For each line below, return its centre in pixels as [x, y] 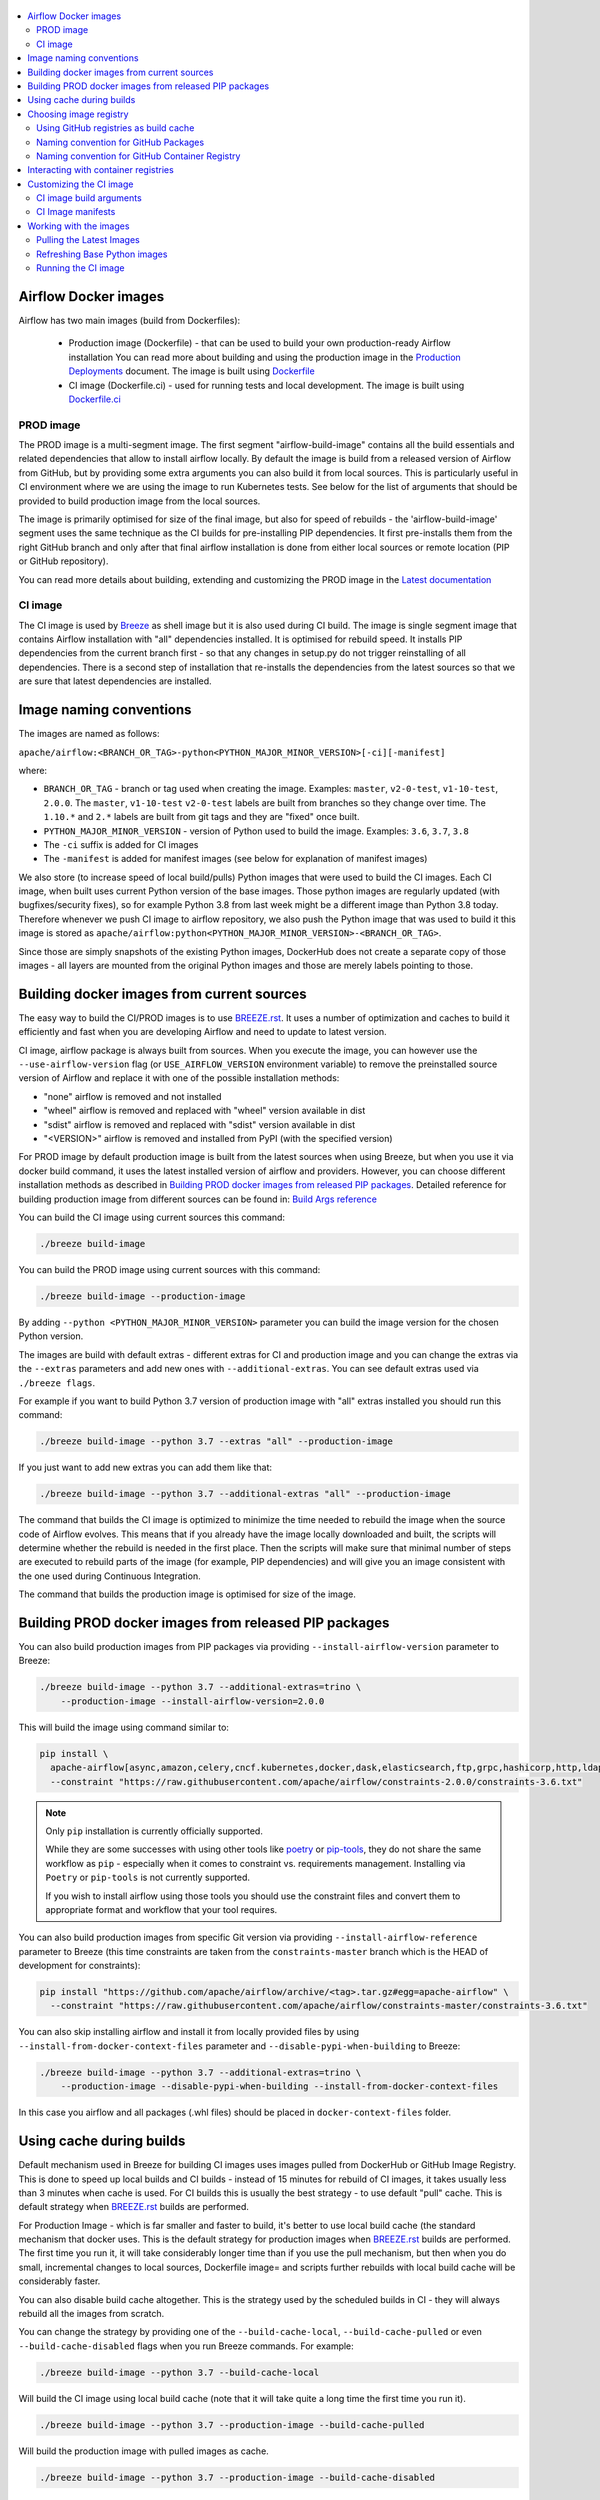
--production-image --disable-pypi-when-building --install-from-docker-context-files [279, 2086]
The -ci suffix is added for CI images [121, 844]
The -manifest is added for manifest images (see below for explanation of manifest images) [235, 859]
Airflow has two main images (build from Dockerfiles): [129, 320]
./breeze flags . [57, 1382]
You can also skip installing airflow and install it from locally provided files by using [189, 2032]
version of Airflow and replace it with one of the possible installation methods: [179, 1078]
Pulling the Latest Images [88, 240]
